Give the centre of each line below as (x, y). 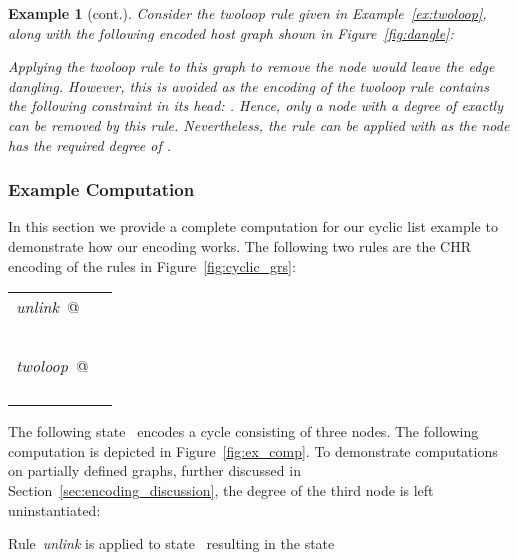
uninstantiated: (54, 509)
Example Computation (101, 189)
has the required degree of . (90, 144)
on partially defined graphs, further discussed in (154, 470)
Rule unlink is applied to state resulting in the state (171, 543)
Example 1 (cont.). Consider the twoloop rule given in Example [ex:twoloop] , (247, 13)
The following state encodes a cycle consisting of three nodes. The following (243, 431)
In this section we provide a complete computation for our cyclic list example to (253, 226)
